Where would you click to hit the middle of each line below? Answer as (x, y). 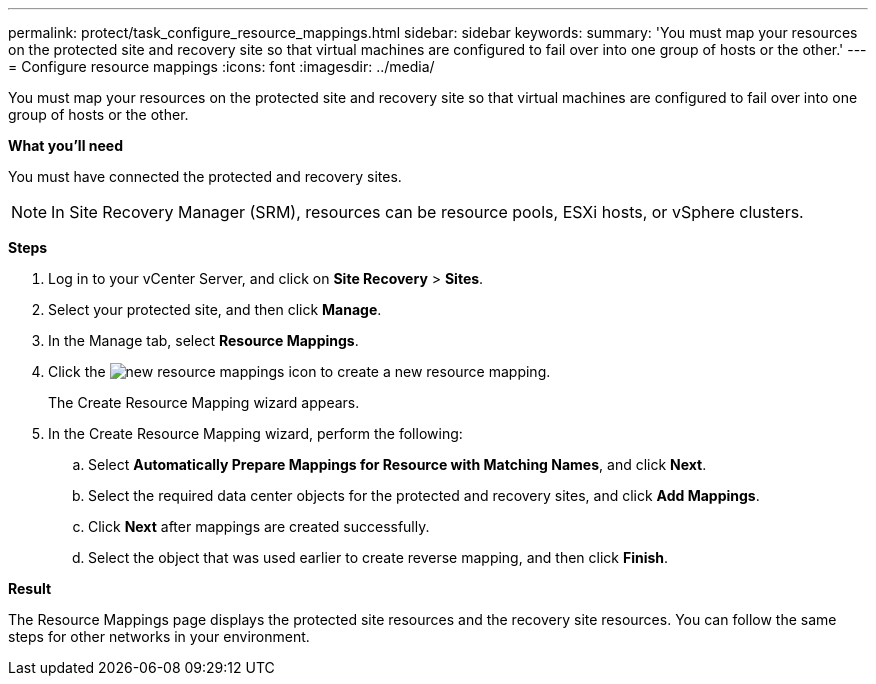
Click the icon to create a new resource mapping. (299, 371)
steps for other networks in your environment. (159, 636)
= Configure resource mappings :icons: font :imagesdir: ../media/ (221, 66)
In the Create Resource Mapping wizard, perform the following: (255, 433)
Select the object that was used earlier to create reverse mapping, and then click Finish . (378, 557)
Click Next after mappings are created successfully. (259, 526)
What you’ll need (65, 145)
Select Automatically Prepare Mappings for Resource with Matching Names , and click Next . (397, 464)
